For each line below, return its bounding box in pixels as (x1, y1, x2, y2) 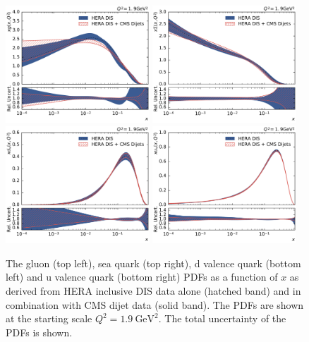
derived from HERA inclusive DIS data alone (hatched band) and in (6, 283, 301, 298)
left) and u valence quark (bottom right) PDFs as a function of (6, 269, 278, 284)
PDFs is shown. (6, 324, 73, 339)
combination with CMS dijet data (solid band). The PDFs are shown (6, 297, 304, 312)
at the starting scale (6, 311, 92, 326)
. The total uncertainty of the (158, 311, 286, 326)
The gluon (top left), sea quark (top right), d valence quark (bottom (6, 255, 301, 270)
